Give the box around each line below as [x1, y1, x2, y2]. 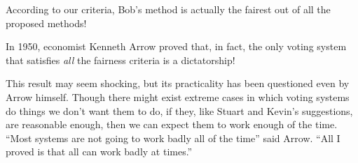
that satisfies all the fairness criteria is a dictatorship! [6, 52, 235, 67]
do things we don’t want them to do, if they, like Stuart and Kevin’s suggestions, [6, 103, 353, 118]
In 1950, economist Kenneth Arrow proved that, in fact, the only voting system [6, 39, 347, 54]
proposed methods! [6, 15, 87, 30]
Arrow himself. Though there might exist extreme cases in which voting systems [6, 89, 350, 104]
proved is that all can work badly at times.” [6, 144, 193, 159]
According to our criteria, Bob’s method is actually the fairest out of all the [6, 2, 331, 16]
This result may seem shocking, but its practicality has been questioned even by [6, 76, 350, 91]
